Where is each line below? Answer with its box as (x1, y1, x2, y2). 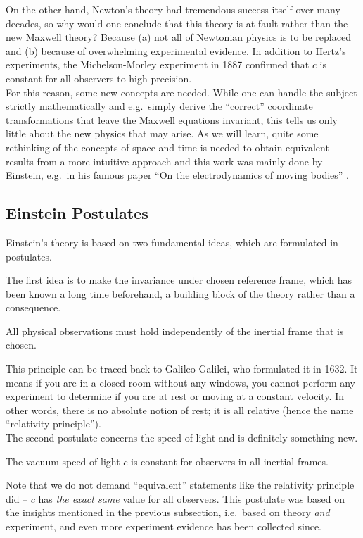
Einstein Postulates (6, 202, 148, 224)
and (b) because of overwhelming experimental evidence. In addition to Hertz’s (6, 43, 346, 58)
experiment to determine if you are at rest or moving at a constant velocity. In (6, 389, 344, 403)
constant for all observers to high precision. (6, 70, 192, 85)
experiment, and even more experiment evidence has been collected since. (6, 519, 321, 534)
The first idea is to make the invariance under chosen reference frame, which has (6, 273, 352, 287)
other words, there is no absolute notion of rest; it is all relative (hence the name (6, 402, 354, 417)
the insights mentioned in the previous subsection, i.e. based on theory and (6, 505, 330, 520)
